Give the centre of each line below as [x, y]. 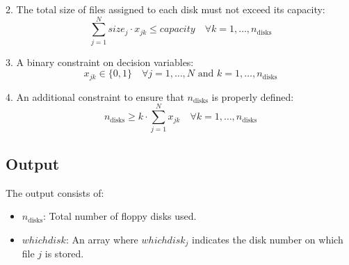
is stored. [64, 254]
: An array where [102, 239]
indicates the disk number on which [268, 239]
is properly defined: [253, 96]
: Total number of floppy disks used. [120, 216]
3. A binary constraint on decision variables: [100, 62]
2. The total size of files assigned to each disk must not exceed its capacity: [165, 9]
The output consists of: [55, 192]
